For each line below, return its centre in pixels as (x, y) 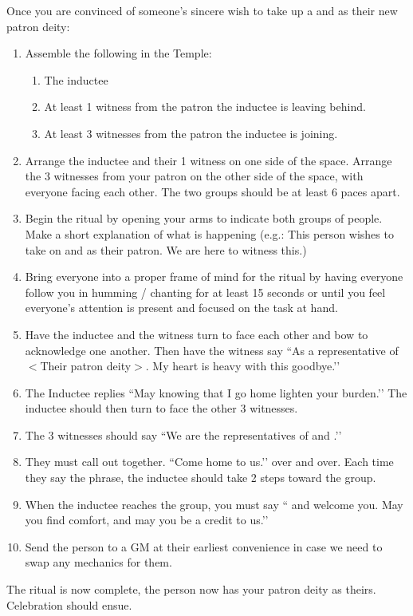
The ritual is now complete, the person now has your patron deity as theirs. (191, 589)
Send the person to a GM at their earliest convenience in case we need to (204, 546)
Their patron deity (86, 366)
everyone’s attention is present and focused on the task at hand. (181, 308)
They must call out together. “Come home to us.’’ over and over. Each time (209, 462)
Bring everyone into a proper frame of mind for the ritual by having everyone (214, 276)
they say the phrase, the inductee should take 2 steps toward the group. (201, 478)
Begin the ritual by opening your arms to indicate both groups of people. (204, 218)
